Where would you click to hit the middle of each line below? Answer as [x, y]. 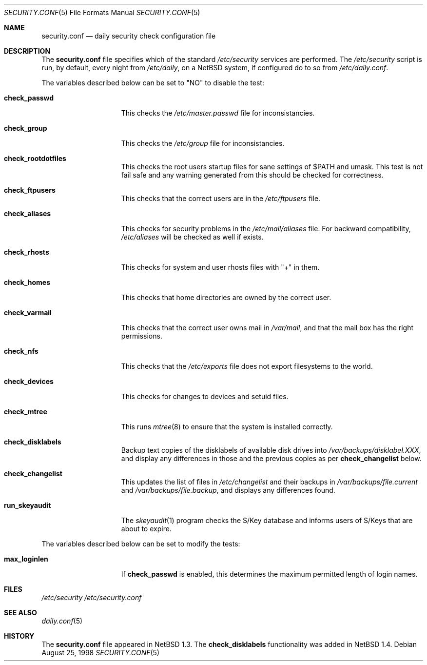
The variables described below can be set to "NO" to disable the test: [153, 83]
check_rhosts [27, 252]
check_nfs [21, 351]
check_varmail [28, 312]
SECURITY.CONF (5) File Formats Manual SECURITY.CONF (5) [102, 12]
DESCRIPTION [27, 51]
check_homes [27, 282]
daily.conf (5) [62, 621]
